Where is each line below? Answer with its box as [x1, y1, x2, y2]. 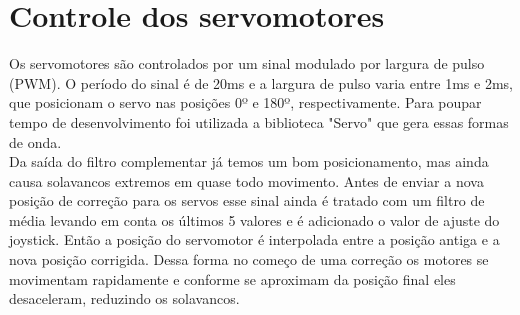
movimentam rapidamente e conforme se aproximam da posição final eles [9, 268, 456, 289]
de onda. [9, 131, 62, 152]
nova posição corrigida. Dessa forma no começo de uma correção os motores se [9, 249, 489, 270]
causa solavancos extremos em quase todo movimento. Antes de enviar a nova [9, 170, 484, 191]
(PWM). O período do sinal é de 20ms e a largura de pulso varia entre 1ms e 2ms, [9, 72, 513, 93]
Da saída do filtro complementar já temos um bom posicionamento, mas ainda [9, 151, 489, 172]
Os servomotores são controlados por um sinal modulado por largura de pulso [9, 53, 485, 74]
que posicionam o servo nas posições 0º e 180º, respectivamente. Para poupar [9, 92, 482, 113]
